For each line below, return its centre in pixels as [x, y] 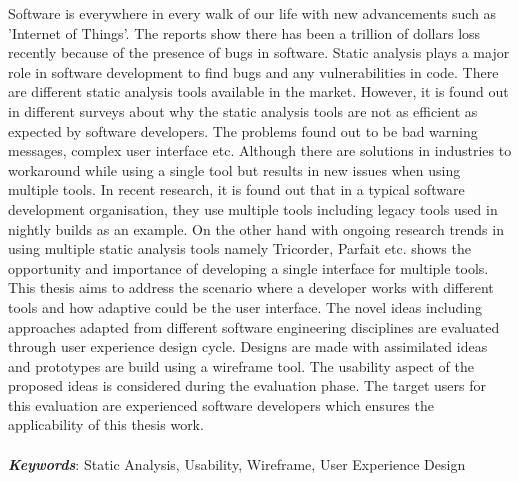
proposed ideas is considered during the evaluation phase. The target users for [247, 385]
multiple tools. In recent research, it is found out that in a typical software [236, 189]
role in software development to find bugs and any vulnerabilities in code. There [253, 71]
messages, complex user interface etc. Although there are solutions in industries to [260, 150]
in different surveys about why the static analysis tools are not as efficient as [243, 110]
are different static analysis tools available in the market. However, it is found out [258, 91]
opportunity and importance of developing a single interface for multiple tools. [248, 267]
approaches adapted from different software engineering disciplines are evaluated [254, 326]
